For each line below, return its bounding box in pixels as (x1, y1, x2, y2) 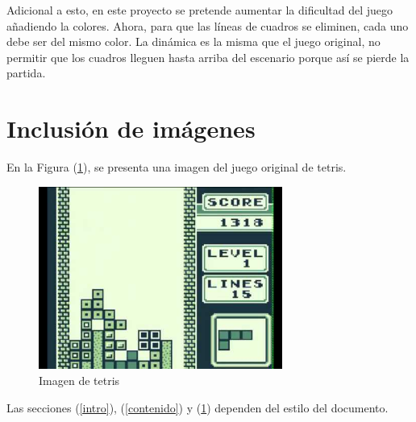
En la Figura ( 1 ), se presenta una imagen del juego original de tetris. (6, 159, 347, 176)
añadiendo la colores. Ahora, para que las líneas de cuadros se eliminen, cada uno (6, 17, 409, 34)
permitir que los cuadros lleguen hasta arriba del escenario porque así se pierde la (6, 48, 410, 65)
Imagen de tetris (39, 372, 120, 389)
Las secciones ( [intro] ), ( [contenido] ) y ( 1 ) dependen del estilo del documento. (6, 399, 389, 416)
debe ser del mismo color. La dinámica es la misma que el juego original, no (6, 33, 381, 50)
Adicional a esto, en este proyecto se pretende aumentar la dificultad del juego (6, 2, 393, 18)
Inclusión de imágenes (6, 112, 256, 145)
